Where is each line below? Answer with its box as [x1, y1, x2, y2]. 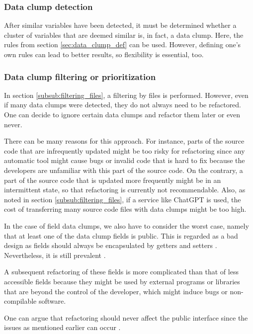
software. [38, 296, 66, 306]
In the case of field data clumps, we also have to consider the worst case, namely [4, 220, 249, 231]
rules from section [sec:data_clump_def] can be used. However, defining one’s [4, 39, 241, 50]
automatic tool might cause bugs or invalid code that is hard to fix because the [4, 155, 245, 166]
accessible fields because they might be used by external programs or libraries [4, 276, 240, 286]
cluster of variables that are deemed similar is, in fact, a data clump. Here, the [4, 29, 244, 40]
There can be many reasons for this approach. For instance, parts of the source [4, 136, 245, 146]
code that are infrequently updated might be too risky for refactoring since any [4, 145, 245, 156]
